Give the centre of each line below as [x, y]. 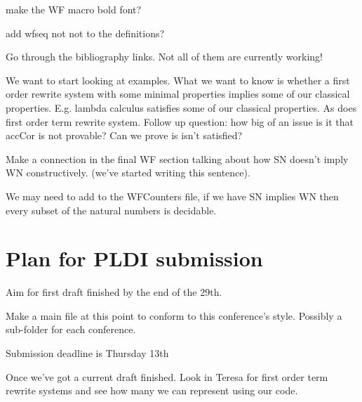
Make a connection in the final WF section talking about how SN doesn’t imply [177, 158]
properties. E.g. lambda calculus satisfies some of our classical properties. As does [181, 107]
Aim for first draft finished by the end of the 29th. [114, 292]
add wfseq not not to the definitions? [85, 33]
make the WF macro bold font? [74, 9]
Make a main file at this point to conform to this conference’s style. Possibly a [174, 315]
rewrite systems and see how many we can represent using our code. [152, 390]
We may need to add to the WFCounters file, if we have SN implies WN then [172, 196]
